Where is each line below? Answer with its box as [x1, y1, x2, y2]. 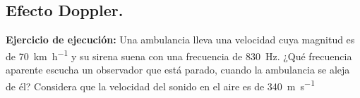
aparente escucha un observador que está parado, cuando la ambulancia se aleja [6, 62, 350, 77]
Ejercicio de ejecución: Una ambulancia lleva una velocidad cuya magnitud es [6, 32, 355, 47]
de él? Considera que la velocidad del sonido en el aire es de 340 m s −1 [6, 76, 315, 93]
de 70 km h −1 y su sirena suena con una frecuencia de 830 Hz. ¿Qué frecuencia [6, 46, 352, 63]
